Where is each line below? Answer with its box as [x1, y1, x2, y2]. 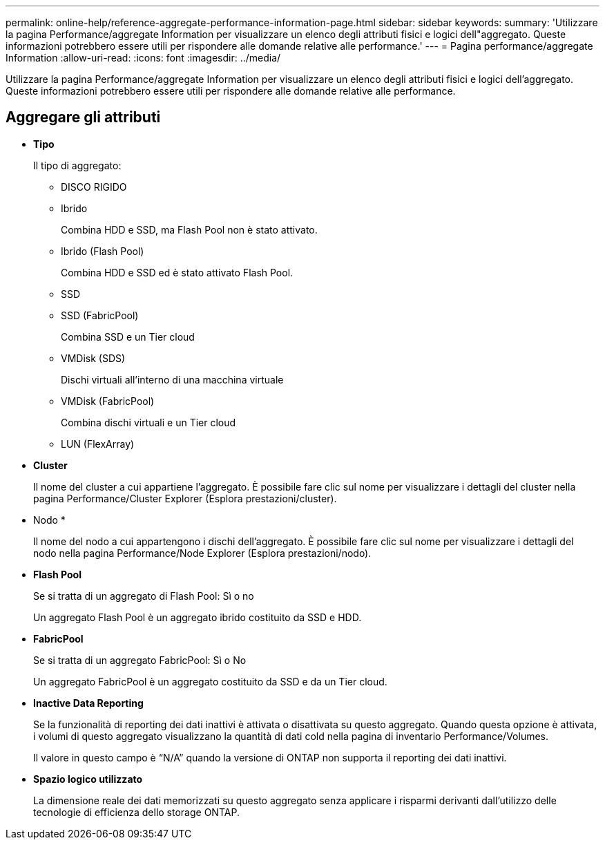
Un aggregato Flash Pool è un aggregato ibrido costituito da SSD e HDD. [33, 611, 362, 623]
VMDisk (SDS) [61, 352, 126, 364]
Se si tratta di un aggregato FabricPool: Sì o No [33, 654, 247, 666]
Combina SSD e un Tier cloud [61, 330, 195, 343]
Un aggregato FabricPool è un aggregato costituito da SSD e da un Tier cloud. [33, 675, 387, 687]
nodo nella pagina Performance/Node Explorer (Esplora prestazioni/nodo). [33, 547, 372, 559]
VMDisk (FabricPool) [61, 395, 155, 407]
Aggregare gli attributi [6, 108, 161, 126]
